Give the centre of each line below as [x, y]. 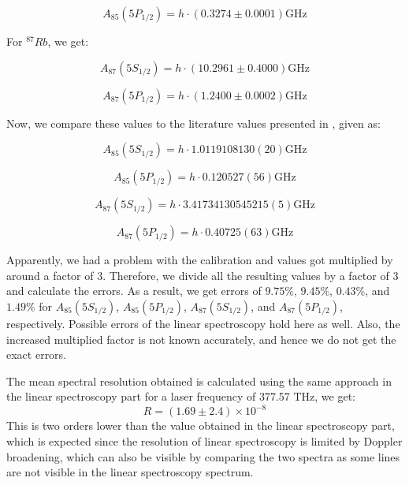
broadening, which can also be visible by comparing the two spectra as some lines [203, 456]
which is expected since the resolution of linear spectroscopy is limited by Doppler [204, 441]
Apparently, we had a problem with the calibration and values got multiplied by [200, 260]
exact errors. [37, 354]
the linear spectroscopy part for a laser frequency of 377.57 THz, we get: [181, 396]
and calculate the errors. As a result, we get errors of [134, 291]
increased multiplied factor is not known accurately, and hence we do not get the [201, 339]
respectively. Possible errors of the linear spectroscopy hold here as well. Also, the [203, 323]
